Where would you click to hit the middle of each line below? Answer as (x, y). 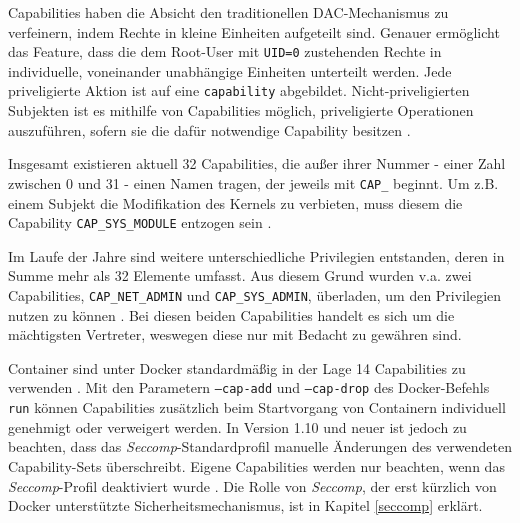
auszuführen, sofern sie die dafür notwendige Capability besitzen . (209, 129)
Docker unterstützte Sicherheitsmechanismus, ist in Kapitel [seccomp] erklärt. (245, 505)
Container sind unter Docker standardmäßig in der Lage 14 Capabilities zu (237, 367)
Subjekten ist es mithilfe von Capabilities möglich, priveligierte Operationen (241, 110)
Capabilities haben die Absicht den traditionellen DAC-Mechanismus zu (228, 12)
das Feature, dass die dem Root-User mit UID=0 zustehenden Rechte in (225, 51)
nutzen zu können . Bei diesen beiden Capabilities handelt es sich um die (231, 314)
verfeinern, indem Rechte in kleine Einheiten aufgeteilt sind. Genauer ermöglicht (254, 31)
